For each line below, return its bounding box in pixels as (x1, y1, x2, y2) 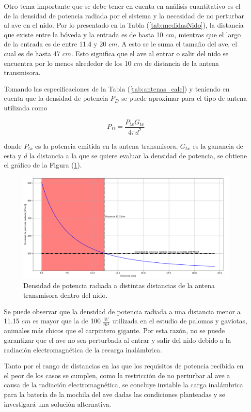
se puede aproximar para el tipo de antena (121, 93, 247, 103)
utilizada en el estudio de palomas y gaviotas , (112, 316, 247, 326)
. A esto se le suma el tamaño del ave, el (117, 39, 237, 49)
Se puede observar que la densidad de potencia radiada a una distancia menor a (4, 306, 241, 316)
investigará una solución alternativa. (4, 398, 111, 409)
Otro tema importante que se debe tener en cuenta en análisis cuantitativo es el (4, 1, 241, 11)
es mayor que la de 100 (32, 316, 101, 326)
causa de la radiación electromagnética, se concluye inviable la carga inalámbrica (4, 380, 243, 390)
